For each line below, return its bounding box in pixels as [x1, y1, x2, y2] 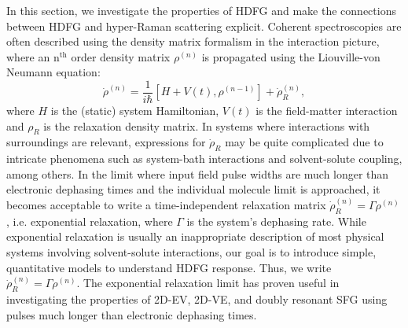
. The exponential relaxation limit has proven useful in [76, 275, 340, 291]
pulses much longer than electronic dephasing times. [6, 306, 257, 322]
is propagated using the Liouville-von [201, 48, 380, 64]
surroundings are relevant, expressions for [6, 134, 206, 150]
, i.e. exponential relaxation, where [6, 212, 173, 229]
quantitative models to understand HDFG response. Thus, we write [6, 259, 332, 275]
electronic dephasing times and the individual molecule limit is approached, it [6, 181, 380, 197]
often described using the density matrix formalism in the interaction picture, [6, 33, 380, 50]
